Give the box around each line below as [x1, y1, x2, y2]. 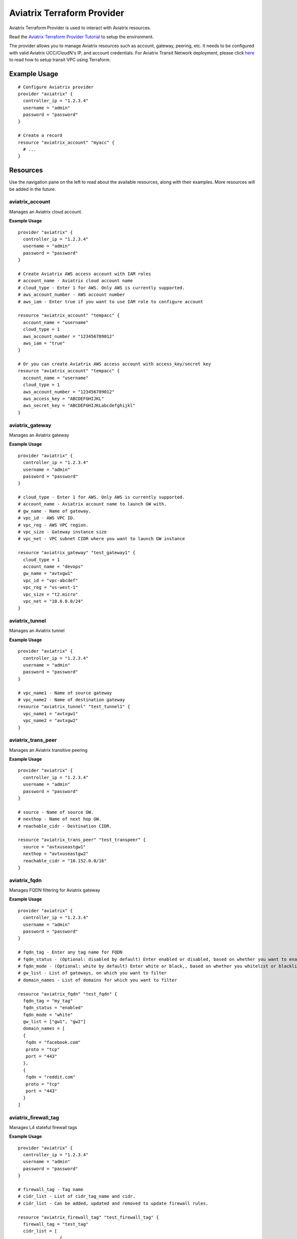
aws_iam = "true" [23, 340, 65, 346]
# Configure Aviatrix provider [18, 84, 94, 90]
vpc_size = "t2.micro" [23, 591, 78, 597]
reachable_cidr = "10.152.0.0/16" [23, 858, 107, 863]
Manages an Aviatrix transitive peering [9, 747, 88, 753]
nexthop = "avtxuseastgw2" [23, 851, 89, 857]
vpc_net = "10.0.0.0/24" [23, 598, 84, 604]
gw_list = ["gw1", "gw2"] [23, 1019, 86, 1024]
